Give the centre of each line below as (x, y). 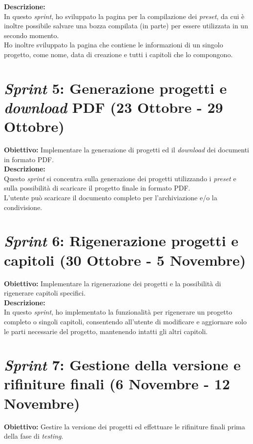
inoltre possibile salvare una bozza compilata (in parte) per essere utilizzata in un (126, 26)
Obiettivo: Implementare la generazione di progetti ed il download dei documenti (127, 150)
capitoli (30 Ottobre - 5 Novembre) (125, 260)
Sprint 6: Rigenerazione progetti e (121, 241)
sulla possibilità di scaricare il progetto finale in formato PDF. (97, 188)
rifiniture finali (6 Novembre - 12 (117, 384)
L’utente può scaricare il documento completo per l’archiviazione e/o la (111, 198)
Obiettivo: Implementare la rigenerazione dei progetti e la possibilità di (113, 283)
